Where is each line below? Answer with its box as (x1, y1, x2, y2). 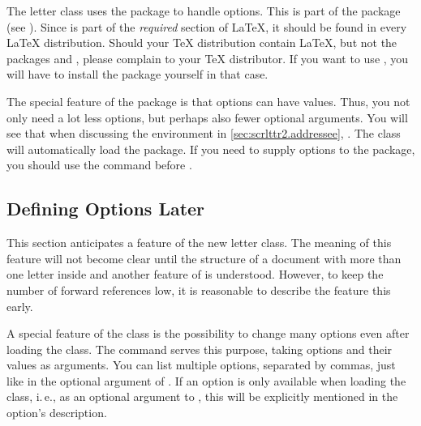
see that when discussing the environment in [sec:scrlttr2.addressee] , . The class (6, 125, 401, 142)
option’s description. (6, 404, 107, 421)
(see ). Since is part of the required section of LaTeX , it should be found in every (6, 18, 407, 35)
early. (6, 297, 33, 314)
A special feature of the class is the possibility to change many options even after (6, 325, 410, 342)
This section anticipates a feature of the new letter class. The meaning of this (6, 234, 392, 251)
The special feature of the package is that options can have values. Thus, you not (6, 92, 410, 109)
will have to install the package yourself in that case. (6, 66, 268, 83)
